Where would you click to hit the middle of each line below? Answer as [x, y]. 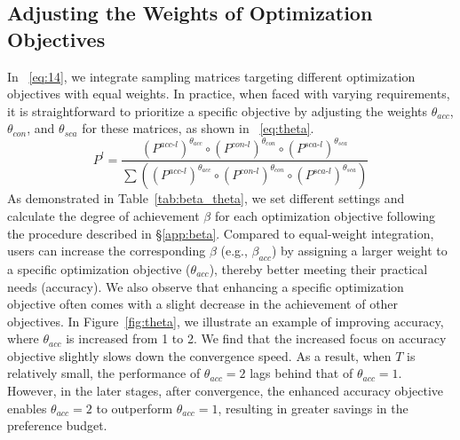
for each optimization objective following [325, 215]
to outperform [135, 408]
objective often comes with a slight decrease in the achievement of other [203, 304]
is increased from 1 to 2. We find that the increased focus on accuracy [256, 338]
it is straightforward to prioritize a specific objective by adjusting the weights [218, 110]
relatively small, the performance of [104, 373]
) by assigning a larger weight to [359, 251]
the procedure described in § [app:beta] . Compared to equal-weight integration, [221, 233]
